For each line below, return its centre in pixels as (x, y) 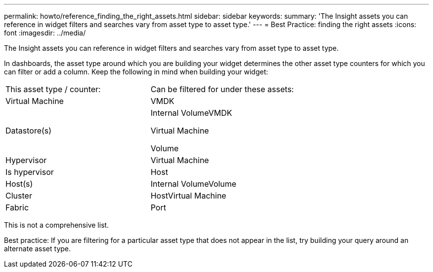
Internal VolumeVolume (194, 184)
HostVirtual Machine (188, 196)
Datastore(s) (29, 131)
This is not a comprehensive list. (57, 225)
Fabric (17, 207)
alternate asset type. (38, 249)
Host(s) (19, 184)
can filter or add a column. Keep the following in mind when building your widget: (136, 72)
